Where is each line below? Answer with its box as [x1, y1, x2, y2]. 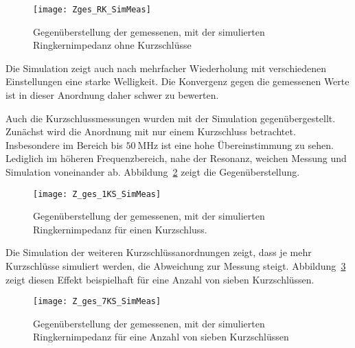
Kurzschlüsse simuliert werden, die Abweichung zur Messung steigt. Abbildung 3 [5, 259, 346, 273]
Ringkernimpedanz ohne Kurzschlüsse [33, 38, 192, 52]
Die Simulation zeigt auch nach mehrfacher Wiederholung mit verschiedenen [5, 60, 327, 75]
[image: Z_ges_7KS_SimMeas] [33, 297, 161, 307]
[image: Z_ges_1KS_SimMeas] [33, 189, 161, 199]
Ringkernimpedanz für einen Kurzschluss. [33, 222, 207, 236]
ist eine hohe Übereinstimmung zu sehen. [161, 137, 334, 152]
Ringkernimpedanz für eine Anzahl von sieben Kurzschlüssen [33, 329, 289, 344]
